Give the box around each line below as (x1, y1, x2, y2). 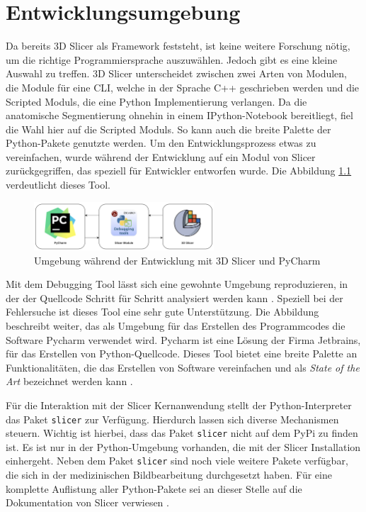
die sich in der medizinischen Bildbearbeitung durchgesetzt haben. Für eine (6, 467, 332, 482)
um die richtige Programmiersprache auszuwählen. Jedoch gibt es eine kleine (6, 52, 338, 67)
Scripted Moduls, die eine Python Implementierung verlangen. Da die (6, 94, 307, 108)
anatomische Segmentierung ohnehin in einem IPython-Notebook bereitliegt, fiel (6, 108, 353, 123)
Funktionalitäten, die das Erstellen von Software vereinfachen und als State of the (6, 360, 360, 374)
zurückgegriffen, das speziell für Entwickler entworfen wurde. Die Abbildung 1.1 (6, 163, 352, 178)
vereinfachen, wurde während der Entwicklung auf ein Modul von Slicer (6, 149, 316, 164)
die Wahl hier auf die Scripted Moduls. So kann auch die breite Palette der (6, 121, 331, 136)
